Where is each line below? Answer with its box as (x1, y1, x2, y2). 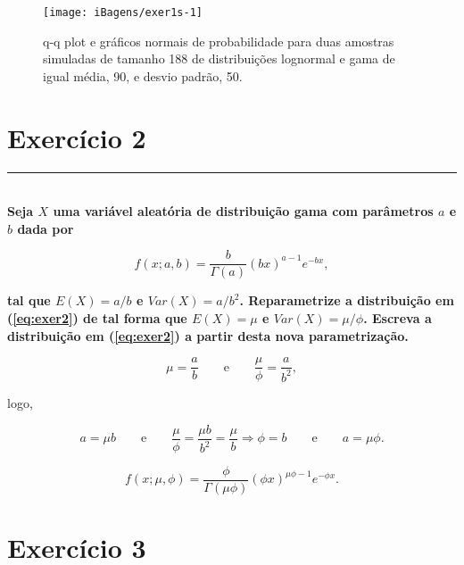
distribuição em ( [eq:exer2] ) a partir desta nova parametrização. (7, 326, 409, 345)
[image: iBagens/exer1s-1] (43, 6, 203, 19)
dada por (17, 219, 74, 237)
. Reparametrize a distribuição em (239, 291, 454, 310)
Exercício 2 (7, 119, 146, 155)
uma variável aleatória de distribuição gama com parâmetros (53, 202, 434, 220)
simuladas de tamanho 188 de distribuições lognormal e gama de (43, 49, 395, 68)
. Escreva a (363, 309, 432, 327)
